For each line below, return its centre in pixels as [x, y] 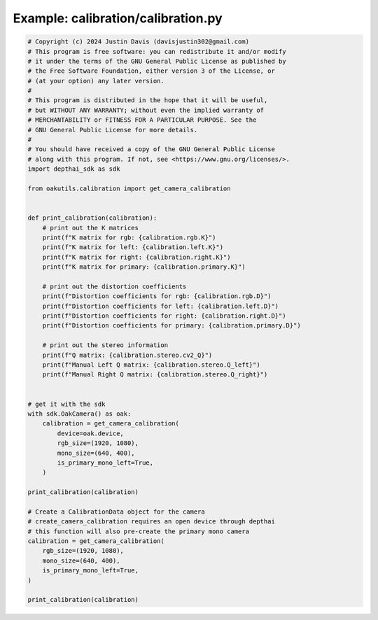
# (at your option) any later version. [96, 81]
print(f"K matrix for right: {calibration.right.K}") [136, 257]
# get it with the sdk [66, 404]
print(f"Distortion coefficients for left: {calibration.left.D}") [161, 306]
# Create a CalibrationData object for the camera [117, 512]
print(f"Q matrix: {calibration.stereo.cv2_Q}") [127, 355]
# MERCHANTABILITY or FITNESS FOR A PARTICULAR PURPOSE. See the [142, 120]
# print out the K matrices [91, 228]
